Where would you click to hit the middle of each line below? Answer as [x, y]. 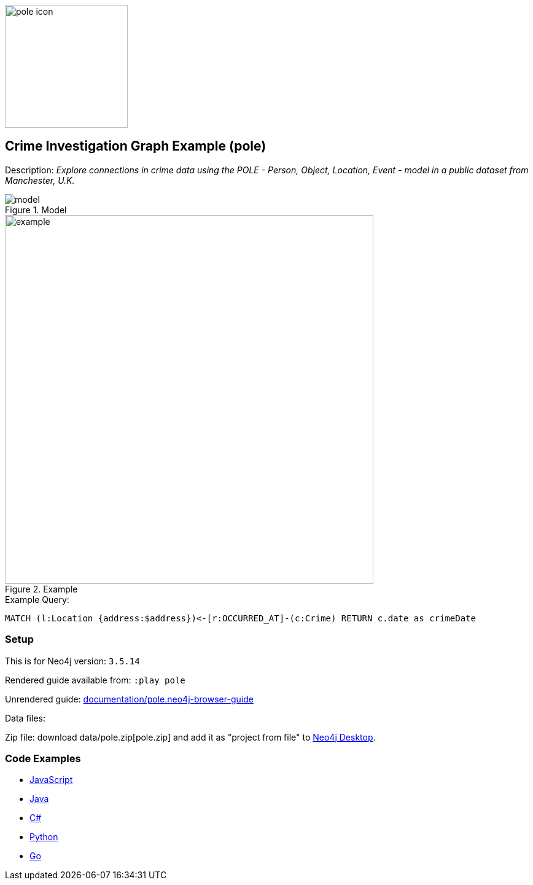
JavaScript [51, 780]
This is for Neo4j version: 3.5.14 [72, 661]
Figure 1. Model [36, 210]
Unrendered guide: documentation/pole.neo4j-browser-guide [129, 699]
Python [44, 837]
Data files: [25, 718]
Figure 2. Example [41, 589]
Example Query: [37, 599]
